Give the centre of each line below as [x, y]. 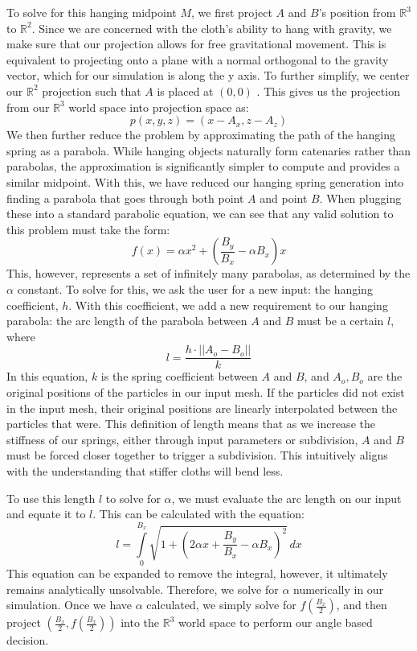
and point [284, 198]
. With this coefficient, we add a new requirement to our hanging [228, 305]
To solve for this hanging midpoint [92, 12]
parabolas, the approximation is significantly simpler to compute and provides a [203, 166]
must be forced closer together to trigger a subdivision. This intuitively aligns [197, 455]
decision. [28, 640]
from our [28, 107]
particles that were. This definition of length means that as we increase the [191, 424]
